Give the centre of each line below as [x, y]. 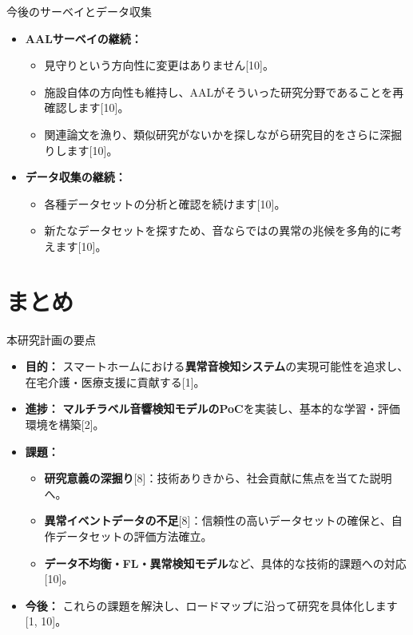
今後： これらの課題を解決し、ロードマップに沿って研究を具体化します [211, 605]
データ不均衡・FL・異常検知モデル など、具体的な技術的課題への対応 [225, 563]
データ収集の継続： [75, 177]
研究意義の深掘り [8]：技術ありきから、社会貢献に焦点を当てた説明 [218, 478]
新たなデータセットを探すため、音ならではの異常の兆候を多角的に [218, 230]
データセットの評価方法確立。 [134, 536]
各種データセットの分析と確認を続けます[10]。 [165, 203]
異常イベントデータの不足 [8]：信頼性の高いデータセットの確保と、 [218, 520]
